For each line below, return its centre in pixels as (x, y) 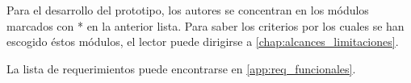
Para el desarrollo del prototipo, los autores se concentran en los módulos (188, 10)
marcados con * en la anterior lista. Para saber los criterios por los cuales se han (205, 25)
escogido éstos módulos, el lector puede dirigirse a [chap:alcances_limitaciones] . (203, 41)
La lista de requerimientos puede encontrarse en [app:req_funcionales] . (181, 68)
